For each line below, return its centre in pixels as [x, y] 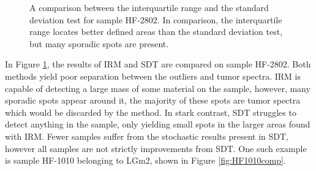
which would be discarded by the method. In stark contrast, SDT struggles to [151, 112]
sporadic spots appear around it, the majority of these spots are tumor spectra [153, 100]
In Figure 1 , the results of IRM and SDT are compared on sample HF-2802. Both [158, 64]
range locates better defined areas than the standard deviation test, [156, 32]
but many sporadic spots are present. [99, 43]
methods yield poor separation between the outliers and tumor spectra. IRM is [153, 76]
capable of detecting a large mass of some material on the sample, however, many [158, 88]
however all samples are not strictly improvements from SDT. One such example [156, 148]
